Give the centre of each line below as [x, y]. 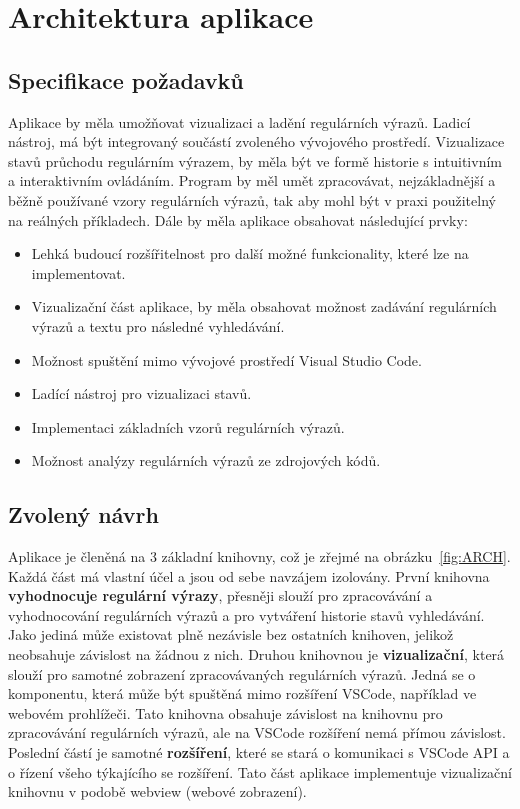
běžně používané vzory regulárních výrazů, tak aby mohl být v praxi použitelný [252, 199]
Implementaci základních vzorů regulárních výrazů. [188, 426]
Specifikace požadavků [126, 79]
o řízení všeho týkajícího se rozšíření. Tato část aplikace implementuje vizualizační [260, 771]
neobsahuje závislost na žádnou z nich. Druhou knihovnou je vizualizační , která [256, 654]
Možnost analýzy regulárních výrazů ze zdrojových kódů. [206, 460]
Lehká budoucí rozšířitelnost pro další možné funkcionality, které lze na [250, 253]
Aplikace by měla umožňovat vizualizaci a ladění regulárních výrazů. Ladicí [239, 121]
